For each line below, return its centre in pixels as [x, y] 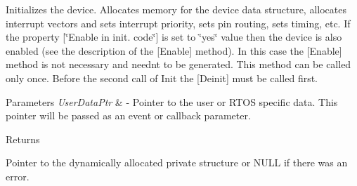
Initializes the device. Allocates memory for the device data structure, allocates [176, 9]
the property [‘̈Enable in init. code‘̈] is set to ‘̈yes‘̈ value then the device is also [174, 37]
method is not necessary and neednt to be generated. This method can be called [178, 64]
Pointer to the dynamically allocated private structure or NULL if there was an [177, 162]
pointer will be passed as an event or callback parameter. [128, 115]
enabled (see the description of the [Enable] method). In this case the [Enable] [174, 50]
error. [18, 176]
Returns [23, 139]
